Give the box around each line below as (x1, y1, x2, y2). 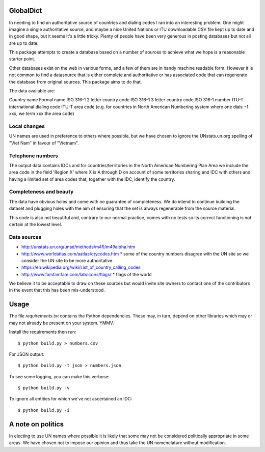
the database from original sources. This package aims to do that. (9, 79, 142, 85)
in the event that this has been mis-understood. (9, 287, 105, 293)
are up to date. (9, 40, 39, 46)
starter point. (9, 56, 35, 62)
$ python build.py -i (18, 407, 70, 413)
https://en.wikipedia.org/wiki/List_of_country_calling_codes (21, 264, 141, 270)
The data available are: (9, 88, 55, 94)
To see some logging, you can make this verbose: (9, 373, 110, 379)
